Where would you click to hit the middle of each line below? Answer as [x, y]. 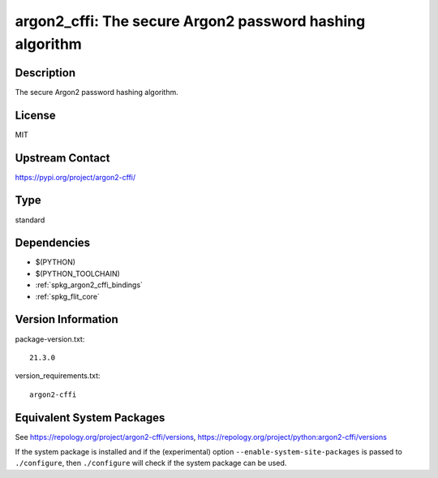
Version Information [67, 319]
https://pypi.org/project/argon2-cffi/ [75, 177]
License [35, 115]
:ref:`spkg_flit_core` [68, 296]
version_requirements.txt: [58, 376]
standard [30, 220]
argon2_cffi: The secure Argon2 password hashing [190, 21]
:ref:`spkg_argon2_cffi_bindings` [89, 285]
